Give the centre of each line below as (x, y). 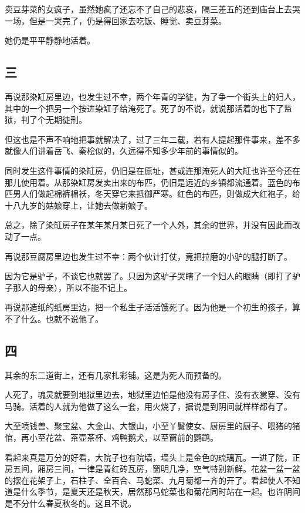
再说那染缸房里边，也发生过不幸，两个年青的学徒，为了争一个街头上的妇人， (152, 96)
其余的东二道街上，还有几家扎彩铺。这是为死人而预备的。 (116, 375)
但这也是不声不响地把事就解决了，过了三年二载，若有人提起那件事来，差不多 (152, 139)
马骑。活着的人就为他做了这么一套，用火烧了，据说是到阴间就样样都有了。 (148, 406)
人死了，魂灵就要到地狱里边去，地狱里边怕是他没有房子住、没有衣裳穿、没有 (152, 395)
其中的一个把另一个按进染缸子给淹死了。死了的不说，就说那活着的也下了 (144, 108)
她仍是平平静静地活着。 (50, 40)
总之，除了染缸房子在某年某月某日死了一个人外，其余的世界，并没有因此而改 (152, 225)
